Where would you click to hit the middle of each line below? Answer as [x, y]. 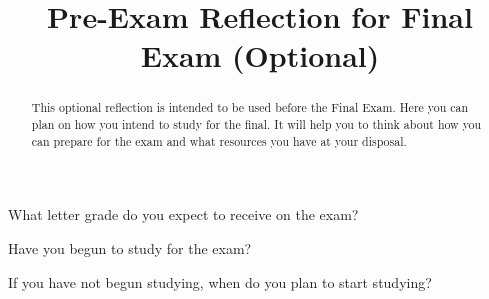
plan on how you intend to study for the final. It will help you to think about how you [256, 124]
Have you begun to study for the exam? [130, 247]
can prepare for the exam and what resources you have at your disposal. [219, 140]
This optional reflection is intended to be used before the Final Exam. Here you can [250, 107]
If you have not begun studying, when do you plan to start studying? [220, 281]
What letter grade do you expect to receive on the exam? [183, 214]
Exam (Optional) [260, 55]
